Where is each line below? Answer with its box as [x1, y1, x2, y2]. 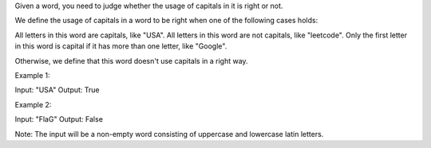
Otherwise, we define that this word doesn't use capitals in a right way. [14, 56, 248, 65]
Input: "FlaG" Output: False [14, 115, 104, 124]
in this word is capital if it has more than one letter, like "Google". [14, 41, 227, 51]
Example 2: [14, 99, 52, 109]
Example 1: [14, 70, 50, 80]
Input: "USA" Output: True [14, 85, 100, 95]
